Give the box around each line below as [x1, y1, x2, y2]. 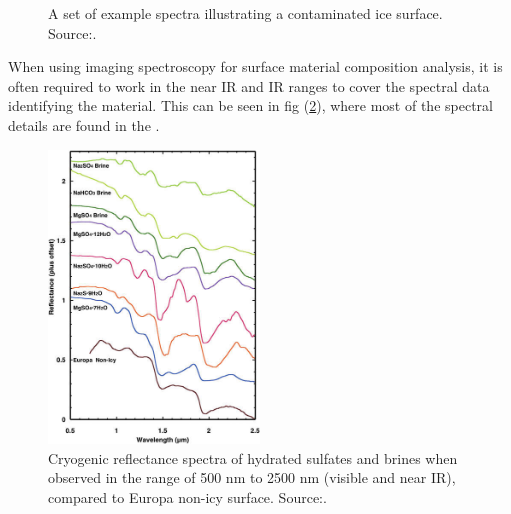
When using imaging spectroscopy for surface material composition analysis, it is [8, 56, 503, 77]
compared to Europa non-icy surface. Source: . [48, 486, 327, 507]
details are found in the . [8, 114, 160, 135]
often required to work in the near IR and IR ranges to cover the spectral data [8, 75, 490, 96]
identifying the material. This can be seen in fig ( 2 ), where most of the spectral [8, 95, 493, 116]
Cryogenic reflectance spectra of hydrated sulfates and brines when [48, 447, 458, 468]
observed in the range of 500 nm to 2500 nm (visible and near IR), [48, 467, 456, 488]
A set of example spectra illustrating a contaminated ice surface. [48, 3, 443, 23]
